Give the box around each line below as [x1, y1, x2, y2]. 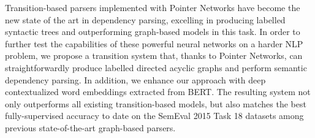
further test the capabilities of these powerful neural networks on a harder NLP [5, 37, 303, 50]
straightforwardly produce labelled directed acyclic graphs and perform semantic [5, 61, 307, 74]
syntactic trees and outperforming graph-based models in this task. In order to [5, 25, 300, 38]
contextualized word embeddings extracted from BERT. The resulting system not [5, 85, 311, 98]
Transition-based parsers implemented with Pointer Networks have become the [5, 1, 300, 13]
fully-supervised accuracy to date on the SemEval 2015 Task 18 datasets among [5, 109, 304, 122]
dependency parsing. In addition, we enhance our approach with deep [5, 73, 266, 86]
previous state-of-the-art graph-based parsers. [5, 121, 176, 134]
